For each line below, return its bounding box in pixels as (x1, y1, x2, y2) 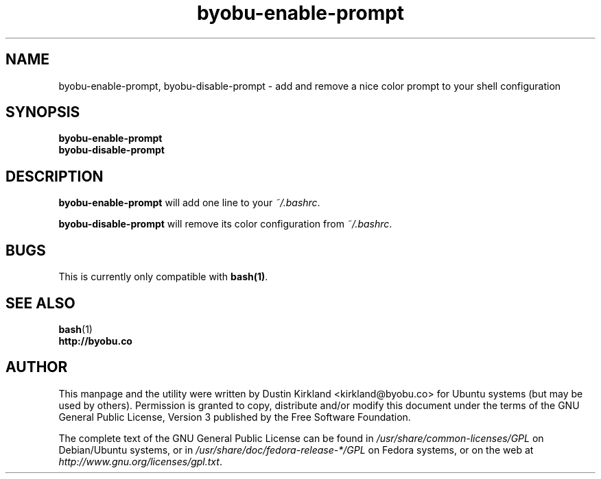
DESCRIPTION (5, 167, 104, 185)
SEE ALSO (5, 294, 75, 312)
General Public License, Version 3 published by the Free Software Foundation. (58, 410, 411, 423)
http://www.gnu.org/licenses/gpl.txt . (58, 455, 222, 467)
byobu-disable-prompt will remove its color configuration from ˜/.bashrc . (58, 218, 392, 230)
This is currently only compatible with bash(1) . (58, 271, 268, 283)
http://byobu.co (58, 334, 132, 347)
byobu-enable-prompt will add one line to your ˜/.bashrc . (58, 197, 320, 209)
